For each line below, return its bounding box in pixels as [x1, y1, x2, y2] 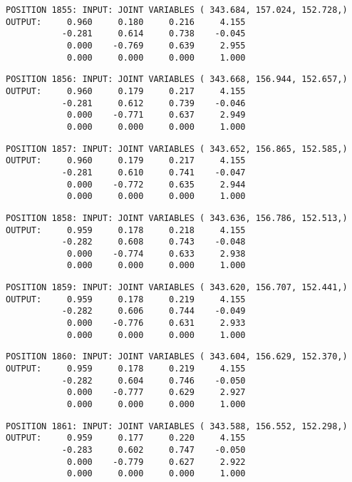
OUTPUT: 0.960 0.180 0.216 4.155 [6, 16, 246, 27]
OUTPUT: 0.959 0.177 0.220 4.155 [6, 433, 246, 443]
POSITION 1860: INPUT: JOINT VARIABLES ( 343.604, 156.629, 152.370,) [6, 352, 348, 362]
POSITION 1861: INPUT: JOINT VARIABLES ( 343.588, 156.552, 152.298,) [6, 421, 348, 431]
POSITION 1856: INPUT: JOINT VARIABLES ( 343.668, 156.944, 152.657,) [6, 74, 348, 85]
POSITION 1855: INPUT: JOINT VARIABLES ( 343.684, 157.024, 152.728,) [6, 5, 348, 15]
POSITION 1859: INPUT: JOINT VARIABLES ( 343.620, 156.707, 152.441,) [6, 282, 348, 293]
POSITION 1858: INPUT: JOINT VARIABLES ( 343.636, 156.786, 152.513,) [6, 212, 348, 223]
